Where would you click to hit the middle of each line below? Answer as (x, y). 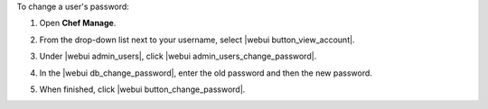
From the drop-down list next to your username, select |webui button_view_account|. (197, 40)
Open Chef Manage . (78, 23)
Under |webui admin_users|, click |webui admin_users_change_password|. (178, 56)
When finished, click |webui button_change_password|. (142, 89)
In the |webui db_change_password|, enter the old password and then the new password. (206, 73)
